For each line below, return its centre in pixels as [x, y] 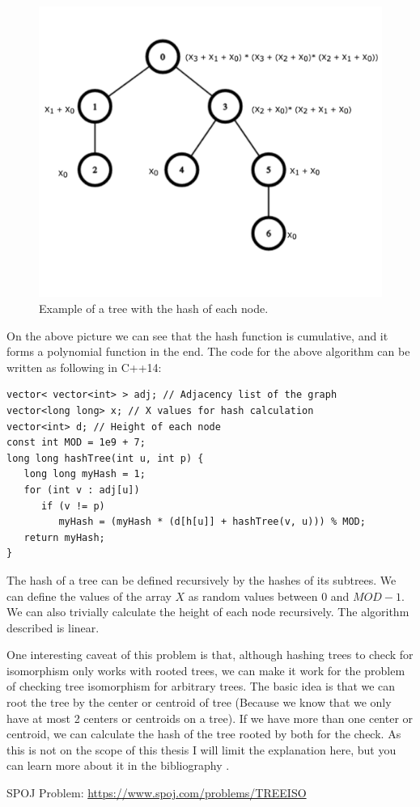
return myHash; [64, 537]
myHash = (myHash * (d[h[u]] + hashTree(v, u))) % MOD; [212, 522]
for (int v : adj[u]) [82, 490]
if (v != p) [73, 506]
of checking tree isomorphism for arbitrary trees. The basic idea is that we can [201, 686]
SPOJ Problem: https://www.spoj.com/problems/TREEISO [157, 793]
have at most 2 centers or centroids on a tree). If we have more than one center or [210, 718]
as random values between [253, 596]
